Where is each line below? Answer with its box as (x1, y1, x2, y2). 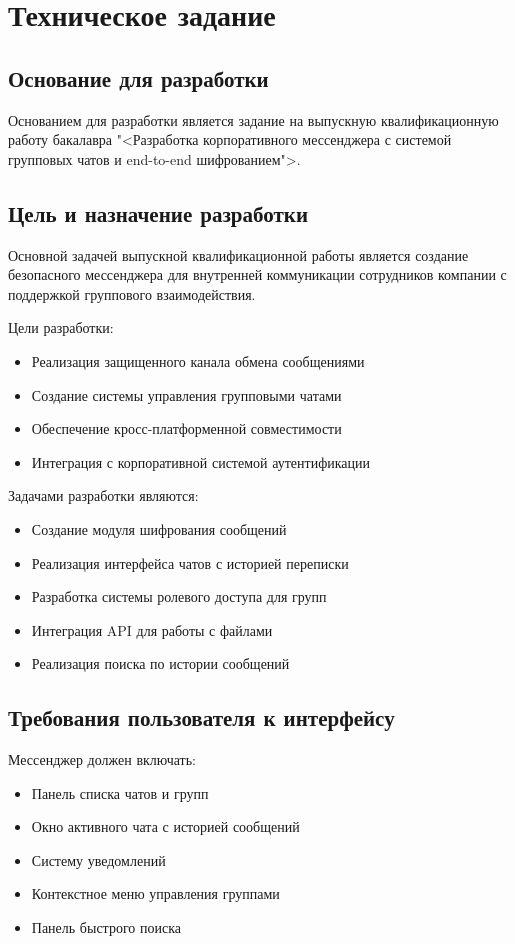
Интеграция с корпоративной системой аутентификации (31, 451, 370, 472)
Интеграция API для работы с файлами (31, 619, 273, 640)
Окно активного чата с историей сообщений (31, 816, 300, 837)
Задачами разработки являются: (8, 485, 199, 506)
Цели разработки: (8, 317, 114, 338)
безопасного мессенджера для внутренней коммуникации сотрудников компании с (8, 264, 507, 285)
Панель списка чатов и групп (31, 782, 209, 803)
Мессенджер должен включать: (8, 749, 197, 770)
